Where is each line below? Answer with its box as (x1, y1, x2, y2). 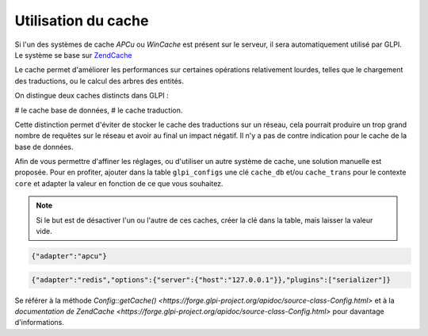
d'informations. (14, 318, 65, 327)
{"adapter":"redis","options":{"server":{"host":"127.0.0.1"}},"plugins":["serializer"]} (31, 275, 392, 284)
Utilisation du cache (14, 12, 149, 29)
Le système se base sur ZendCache (14, 50, 132, 59)
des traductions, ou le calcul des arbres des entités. (14, 76, 184, 86)
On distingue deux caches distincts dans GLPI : (14, 91, 170, 101)
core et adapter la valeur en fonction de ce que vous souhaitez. (14, 178, 224, 188)
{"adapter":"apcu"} (31, 252, 107, 261)
